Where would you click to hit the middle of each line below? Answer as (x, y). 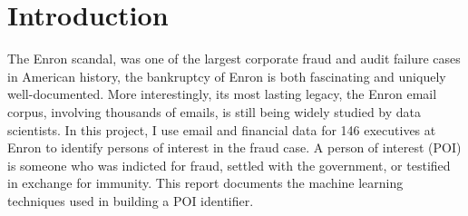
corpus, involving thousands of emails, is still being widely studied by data (214, 111)
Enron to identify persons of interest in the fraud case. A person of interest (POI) (234, 147)
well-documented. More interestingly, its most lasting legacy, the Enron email (222, 94)
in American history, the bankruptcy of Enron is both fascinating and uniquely (227, 76)
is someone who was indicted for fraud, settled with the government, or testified (229, 165)
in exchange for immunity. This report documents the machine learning (205, 183)
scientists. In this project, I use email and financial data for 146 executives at (222, 129)
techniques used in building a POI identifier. (131, 200)
